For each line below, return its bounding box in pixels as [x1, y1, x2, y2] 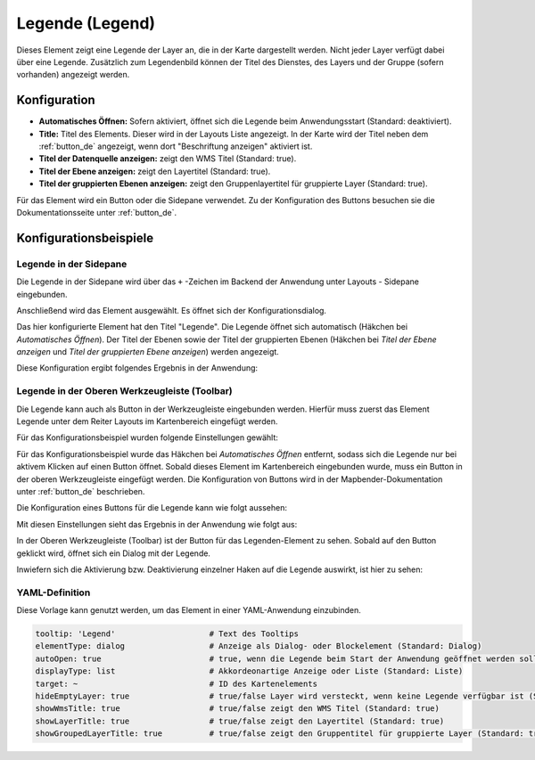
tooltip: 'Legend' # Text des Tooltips [35, 629, 299, 639]
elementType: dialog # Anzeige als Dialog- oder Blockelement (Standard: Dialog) [35, 642, 482, 651]
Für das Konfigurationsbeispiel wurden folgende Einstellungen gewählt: [16, 432, 278, 443]
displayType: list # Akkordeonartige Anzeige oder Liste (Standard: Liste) [35, 666, 464, 676]
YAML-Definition [16, 586, 91, 599]
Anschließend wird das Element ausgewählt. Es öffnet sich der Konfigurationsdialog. [16, 305, 327, 315]
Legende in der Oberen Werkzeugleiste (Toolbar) [16, 385, 233, 397]
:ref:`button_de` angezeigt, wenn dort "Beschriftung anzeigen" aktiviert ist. [38, 141, 313, 151]
